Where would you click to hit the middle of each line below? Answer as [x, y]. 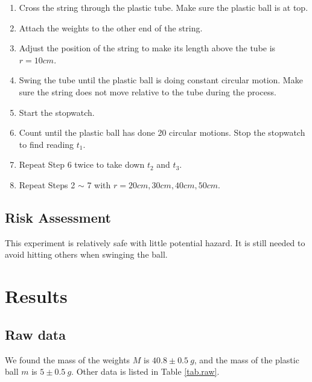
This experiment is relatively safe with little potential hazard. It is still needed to [155, 242]
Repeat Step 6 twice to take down [82, 164]
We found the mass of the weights [68, 359]
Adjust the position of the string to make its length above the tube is [147, 48]
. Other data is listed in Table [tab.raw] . [145, 371]
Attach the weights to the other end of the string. [111, 27]
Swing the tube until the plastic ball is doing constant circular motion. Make [161, 80]
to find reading [46, 144]
